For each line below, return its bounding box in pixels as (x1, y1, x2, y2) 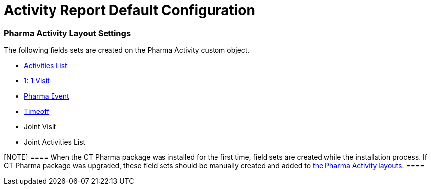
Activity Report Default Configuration (4, 2, 255, 19)
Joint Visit (24, 122, 56, 131)
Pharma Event (24, 92, 69, 101)
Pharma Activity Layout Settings (4, 28, 131, 38)
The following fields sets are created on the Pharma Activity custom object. (4, 46, 250, 55)
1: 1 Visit (24, 76, 50, 85)
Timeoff (24, 107, 50, 116)
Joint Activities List (24, 138, 86, 147)
